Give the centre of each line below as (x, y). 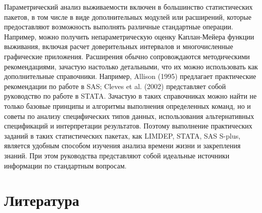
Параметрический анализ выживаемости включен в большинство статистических (128, 7)
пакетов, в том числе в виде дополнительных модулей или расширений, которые (128, 16)
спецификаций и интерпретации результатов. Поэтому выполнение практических (128, 126)
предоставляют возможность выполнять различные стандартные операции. (119, 27)
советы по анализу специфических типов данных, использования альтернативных (129, 116)
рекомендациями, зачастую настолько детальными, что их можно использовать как (131, 66)
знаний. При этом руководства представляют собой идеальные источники (117, 155)
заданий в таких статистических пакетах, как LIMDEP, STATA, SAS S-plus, (122, 135)
